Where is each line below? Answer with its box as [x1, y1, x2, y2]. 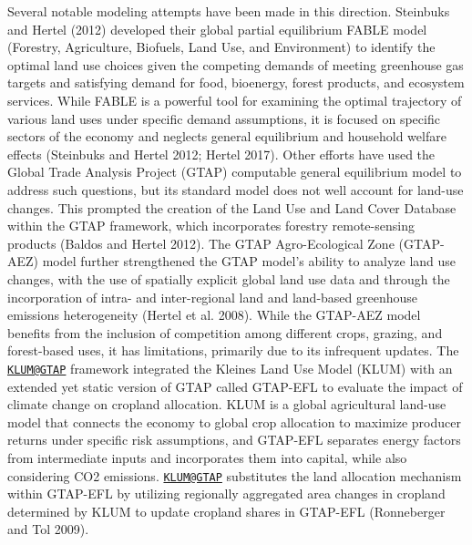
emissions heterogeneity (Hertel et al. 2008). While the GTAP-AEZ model [7, 305, 421, 324]
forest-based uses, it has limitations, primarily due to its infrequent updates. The [7, 341, 459, 360]
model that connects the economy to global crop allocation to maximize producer [7, 412, 461, 431]
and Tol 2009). [7, 519, 89, 539]
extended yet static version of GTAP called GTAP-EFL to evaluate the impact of [7, 376, 463, 396]
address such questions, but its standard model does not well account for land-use [7, 180, 464, 199]
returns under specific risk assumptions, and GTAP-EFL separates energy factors [7, 430, 461, 449]
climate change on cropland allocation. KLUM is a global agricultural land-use [7, 395, 446, 414]
